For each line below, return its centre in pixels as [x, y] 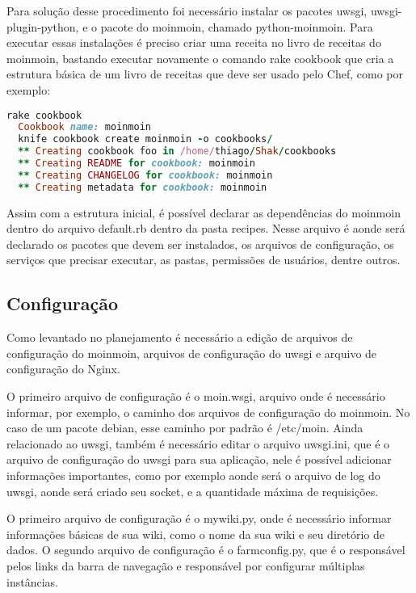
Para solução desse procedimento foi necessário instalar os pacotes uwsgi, [187, 11]
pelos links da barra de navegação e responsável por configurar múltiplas [186, 565]
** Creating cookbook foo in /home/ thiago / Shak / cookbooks [177, 151]
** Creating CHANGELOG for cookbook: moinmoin [145, 175]
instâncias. [32, 581]
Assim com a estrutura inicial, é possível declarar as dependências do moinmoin [204, 212]
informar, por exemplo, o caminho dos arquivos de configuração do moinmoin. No [208, 412]
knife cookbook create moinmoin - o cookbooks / [145, 139]
